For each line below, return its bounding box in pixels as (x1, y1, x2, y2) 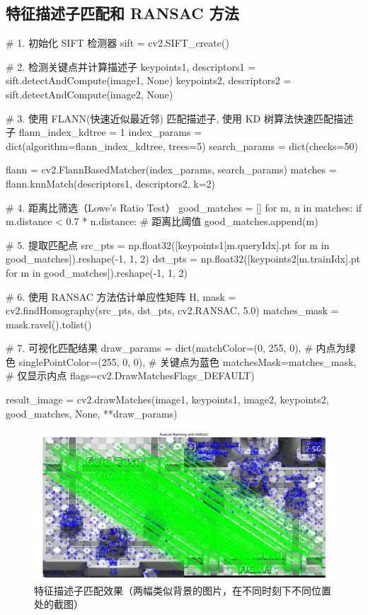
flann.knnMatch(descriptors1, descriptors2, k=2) (6, 176, 216, 190)
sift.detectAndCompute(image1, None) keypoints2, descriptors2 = (6, 73, 292, 88)
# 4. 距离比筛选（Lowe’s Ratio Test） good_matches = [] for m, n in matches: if (6, 200, 362, 214)
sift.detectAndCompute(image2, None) (6, 86, 173, 101)
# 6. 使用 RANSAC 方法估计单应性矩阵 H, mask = (6, 289, 236, 304)
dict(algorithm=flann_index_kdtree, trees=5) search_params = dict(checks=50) (6, 138, 358, 153)
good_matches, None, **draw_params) (6, 406, 178, 420)
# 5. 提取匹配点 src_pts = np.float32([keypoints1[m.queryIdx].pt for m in (6, 237, 330, 252)
